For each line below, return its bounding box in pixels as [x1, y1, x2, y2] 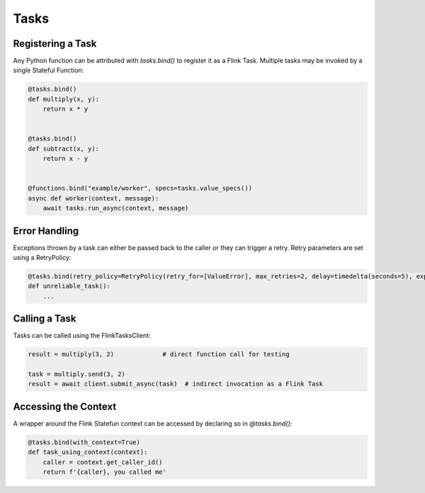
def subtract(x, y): [28, 144, 99, 152]
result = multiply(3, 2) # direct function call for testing [28, 351, 290, 358]
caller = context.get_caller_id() [42, 458, 163, 466]
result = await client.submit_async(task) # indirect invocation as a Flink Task [28, 380, 324, 388]
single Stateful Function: [13, 66, 84, 74]
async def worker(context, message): [28, 194, 159, 202]
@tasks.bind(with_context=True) [28, 438, 141, 446]
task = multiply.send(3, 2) [28, 370, 125, 378]
